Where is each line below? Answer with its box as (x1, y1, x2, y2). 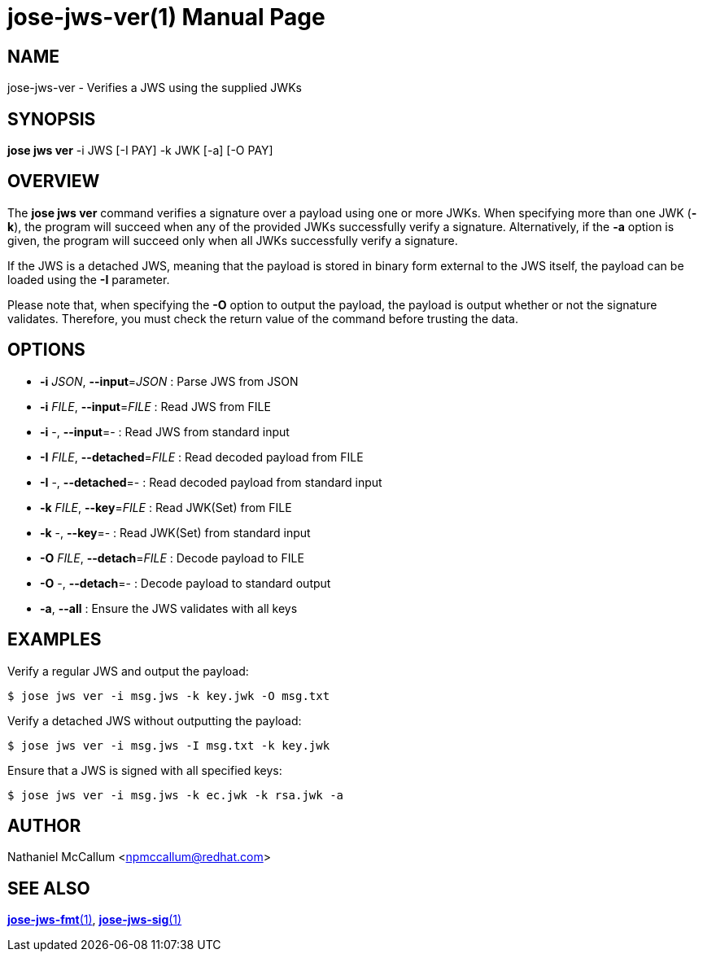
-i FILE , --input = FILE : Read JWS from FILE (40, 399, 271, 413)
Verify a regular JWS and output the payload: (7, 663, 249, 678)
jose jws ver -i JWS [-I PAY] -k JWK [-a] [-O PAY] (7, 143, 273, 158)
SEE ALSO (7, 877, 90, 899)
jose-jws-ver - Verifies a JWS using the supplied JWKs (7, 81, 302, 95)
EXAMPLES (7, 629, 102, 650)
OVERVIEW (7, 171, 100, 192)
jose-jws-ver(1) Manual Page (7, 3, 325, 31)
